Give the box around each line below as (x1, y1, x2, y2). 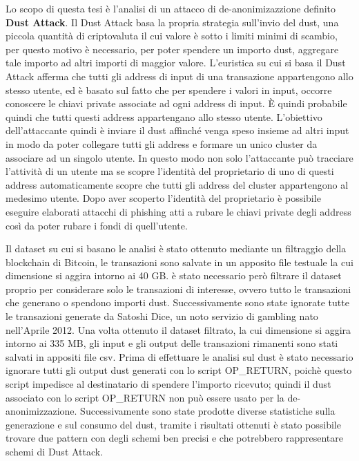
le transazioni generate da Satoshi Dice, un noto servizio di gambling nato (6, 309, 318, 323)
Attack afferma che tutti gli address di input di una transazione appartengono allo (6, 68, 353, 83)
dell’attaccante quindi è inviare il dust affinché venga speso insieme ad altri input (6, 123, 349, 138)
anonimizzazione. (6, 404, 77, 418)
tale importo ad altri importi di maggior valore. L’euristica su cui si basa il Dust (6, 55, 346, 70)
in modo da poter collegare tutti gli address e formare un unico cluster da (6, 136, 318, 151)
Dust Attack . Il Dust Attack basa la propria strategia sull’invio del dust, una (6, 15, 339, 29)
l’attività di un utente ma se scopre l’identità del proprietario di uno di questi (6, 164, 334, 178)
